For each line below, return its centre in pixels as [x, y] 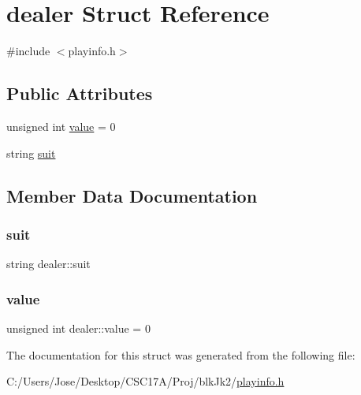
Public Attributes [80, 93]
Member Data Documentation [132, 195]
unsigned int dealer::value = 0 [78, 328]
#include [28, 51]
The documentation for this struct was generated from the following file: [181, 354]
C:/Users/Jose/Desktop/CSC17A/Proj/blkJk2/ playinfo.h [145, 381]
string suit [31, 153]
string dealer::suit [48, 264]
